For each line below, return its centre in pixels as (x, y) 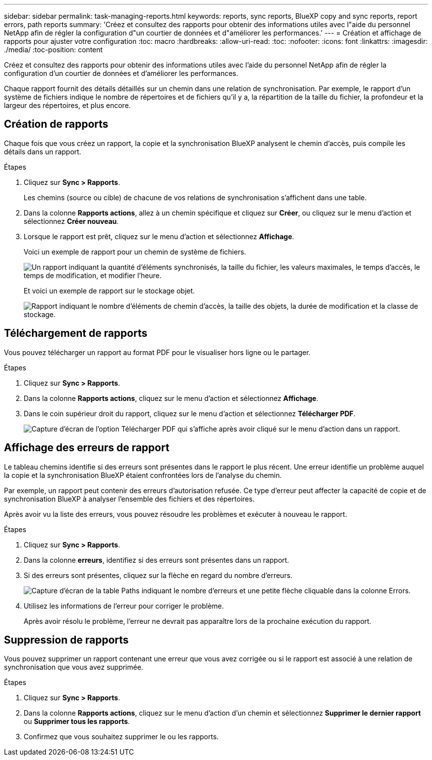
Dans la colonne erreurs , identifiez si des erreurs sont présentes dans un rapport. (157, 560)
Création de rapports (56, 124)
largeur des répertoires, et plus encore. (68, 105)
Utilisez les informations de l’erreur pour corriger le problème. (124, 606)
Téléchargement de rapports (76, 333)
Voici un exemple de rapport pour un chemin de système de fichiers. (135, 252)
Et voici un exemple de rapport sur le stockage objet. (109, 290)
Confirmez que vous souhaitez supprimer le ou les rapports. (121, 737)
